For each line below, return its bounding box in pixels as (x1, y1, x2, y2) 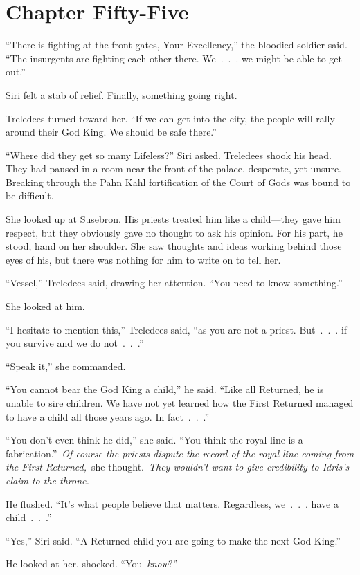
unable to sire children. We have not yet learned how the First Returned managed (6, 396, 354, 410)
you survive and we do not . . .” (6, 336, 144, 350)
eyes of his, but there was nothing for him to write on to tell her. (6, 252, 281, 266)
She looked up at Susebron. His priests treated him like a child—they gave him (6, 212, 341, 226)
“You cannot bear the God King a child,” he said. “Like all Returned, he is (6, 382, 324, 396)
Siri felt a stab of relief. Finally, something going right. (6, 87, 237, 102)
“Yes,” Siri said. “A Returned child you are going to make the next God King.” (6, 533, 341, 547)
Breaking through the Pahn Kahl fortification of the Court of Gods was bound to (6, 174, 351, 189)
